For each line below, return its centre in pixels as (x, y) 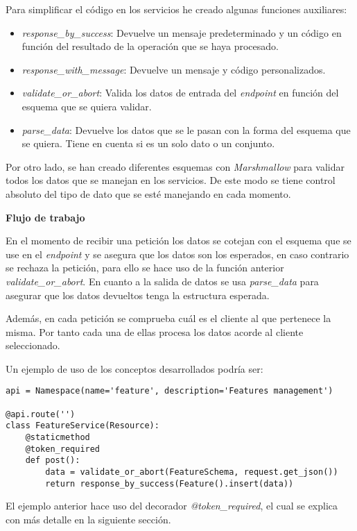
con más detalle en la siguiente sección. (88, 519)
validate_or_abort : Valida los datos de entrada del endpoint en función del (180, 93)
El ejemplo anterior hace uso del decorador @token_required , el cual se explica (172, 506)
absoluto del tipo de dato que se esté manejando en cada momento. (148, 193)
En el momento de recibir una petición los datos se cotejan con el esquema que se (178, 241)
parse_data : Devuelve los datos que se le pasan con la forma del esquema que (186, 129)
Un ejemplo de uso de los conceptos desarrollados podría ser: (134, 368)
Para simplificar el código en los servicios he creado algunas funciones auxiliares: (176, 9)
